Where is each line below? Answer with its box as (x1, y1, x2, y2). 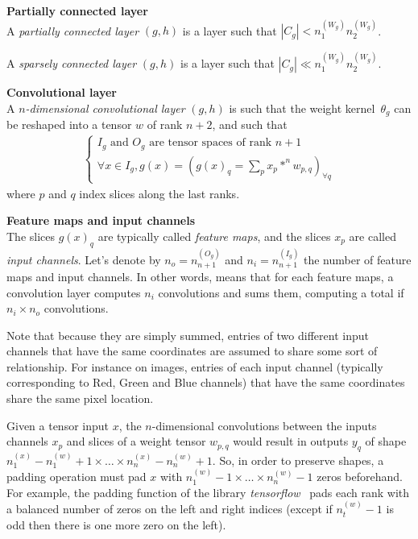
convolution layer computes (6, 284, 141, 301)
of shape (365, 433, 407, 450)
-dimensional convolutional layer (25, 99, 185, 116)
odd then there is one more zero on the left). (6, 516, 226, 533)
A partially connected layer (6, 22, 139, 39)
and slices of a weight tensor (66, 433, 206, 450)
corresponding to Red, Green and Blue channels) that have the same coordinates (6, 374, 405, 391)
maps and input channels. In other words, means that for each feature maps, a (6, 267, 394, 284)
